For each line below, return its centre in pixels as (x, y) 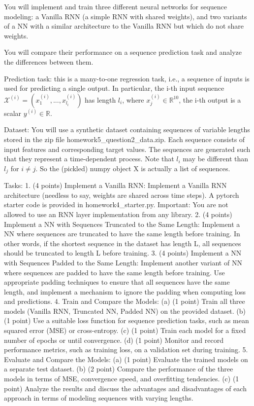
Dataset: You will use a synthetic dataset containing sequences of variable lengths (127, 129)
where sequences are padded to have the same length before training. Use (114, 272)
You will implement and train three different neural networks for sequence (116, 6)
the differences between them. (49, 61)
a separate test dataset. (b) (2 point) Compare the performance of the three (119, 369)
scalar (13, 113)
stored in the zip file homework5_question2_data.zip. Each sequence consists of (125, 139)
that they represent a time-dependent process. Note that (89, 159)
